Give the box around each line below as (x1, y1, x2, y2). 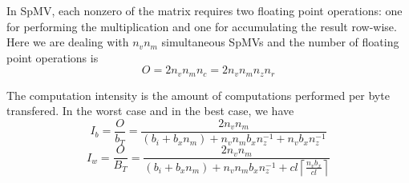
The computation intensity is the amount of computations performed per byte (6, 86, 390, 103)
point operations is (6, 49, 99, 66)
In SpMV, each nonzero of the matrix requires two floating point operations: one (6, 2, 403, 18)
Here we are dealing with (6, 34, 129, 50)
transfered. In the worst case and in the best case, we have (6, 102, 294, 119)
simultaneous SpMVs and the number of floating (161, 34, 399, 50)
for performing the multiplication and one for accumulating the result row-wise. (6, 18, 397, 34)
